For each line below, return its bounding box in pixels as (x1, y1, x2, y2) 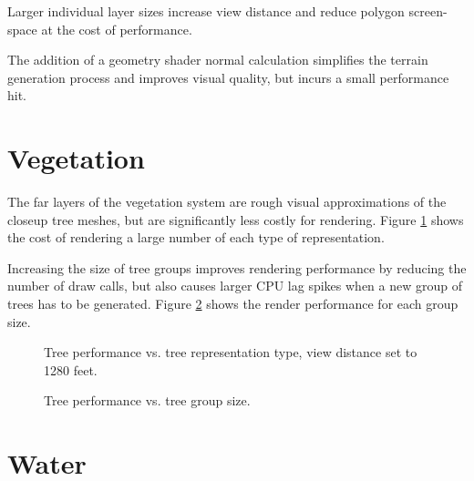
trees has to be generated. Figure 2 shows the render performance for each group (7, 294, 459, 313)
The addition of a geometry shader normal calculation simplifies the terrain (7, 50, 428, 69)
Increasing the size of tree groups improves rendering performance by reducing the (7, 258, 467, 277)
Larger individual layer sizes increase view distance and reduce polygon (7, 2, 405, 20)
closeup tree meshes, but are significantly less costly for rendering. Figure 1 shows (7, 210, 464, 229)
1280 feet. (44, 360, 98, 379)
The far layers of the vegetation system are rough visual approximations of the (7, 192, 447, 211)
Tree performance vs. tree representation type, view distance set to (44, 343, 417, 362)
